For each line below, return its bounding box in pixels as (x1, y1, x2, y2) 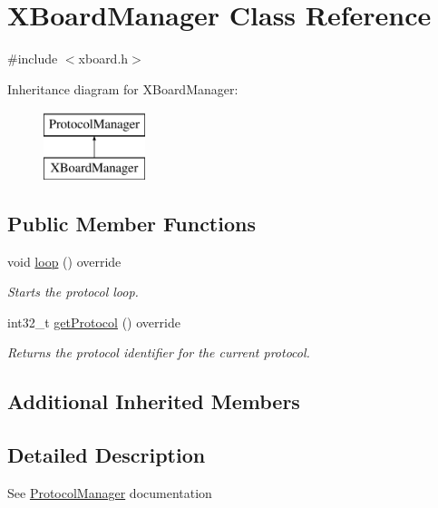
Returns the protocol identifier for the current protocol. (7, 343, 310, 362)
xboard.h (78, 49, 129, 68)
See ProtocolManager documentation (7, 484, 212, 503)
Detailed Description (7, 441, 206, 469)
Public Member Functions (7, 209, 256, 237)
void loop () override (7, 251, 122, 270)
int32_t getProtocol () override (7, 312, 180, 331)
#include (7, 49, 58, 68)
